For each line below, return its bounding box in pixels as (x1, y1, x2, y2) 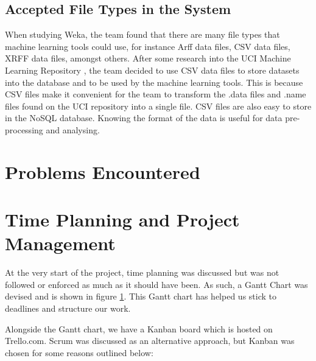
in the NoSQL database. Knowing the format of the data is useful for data (5, 111, 283, 124)
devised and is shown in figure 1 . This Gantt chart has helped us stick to (5, 290, 276, 303)
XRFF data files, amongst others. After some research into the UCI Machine (5, 52, 291, 65)
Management (5, 231, 116, 256)
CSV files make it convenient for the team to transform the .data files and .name (5, 88, 306, 100)
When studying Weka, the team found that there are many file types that (5, 28, 280, 41)
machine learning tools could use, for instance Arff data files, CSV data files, (5, 40, 290, 52)
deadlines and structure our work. (5, 302, 131, 315)
